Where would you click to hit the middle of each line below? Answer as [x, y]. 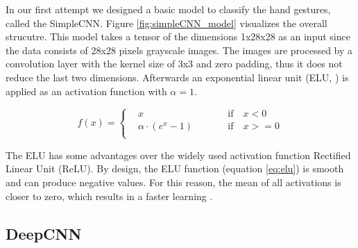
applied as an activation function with [86, 91]
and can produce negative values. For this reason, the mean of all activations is [173, 182]
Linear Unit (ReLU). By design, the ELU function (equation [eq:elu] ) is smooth [175, 168]
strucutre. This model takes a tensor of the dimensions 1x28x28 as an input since [178, 36]
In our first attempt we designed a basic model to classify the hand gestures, [168, 9]
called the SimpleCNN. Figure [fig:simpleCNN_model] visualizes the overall [167, 23]
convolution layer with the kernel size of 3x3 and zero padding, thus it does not [174, 64]
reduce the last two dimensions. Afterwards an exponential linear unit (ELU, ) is [177, 77]
